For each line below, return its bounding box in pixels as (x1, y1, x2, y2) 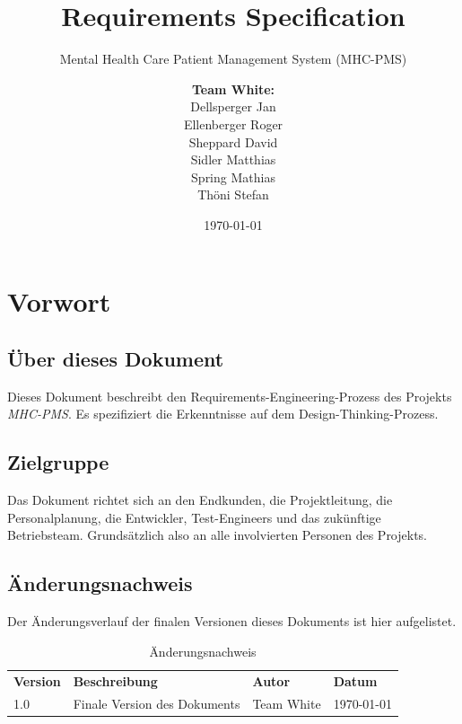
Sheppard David (188, 132, 278, 151)
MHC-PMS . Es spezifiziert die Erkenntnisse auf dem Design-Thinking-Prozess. (7, 404, 439, 423)
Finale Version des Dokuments (73, 693, 240, 712)
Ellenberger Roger (183, 114, 283, 133)
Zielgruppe (7, 448, 109, 476)
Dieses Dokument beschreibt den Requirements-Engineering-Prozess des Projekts (7, 386, 452, 405)
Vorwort (7, 283, 111, 320)
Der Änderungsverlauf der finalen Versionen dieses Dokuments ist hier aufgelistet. (7, 612, 457, 631)
